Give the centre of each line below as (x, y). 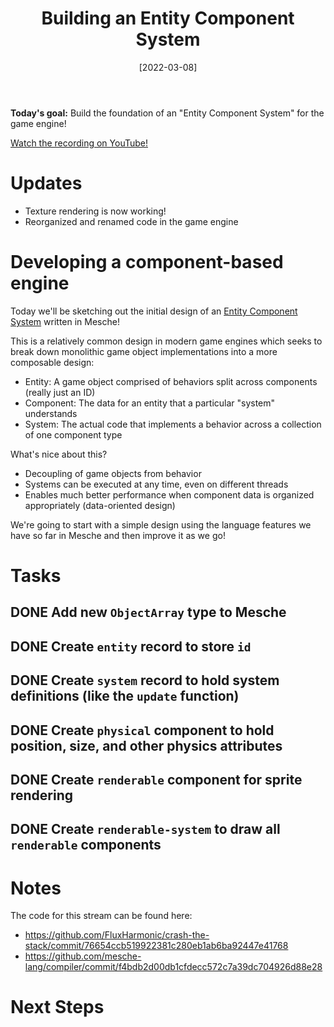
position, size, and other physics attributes (146, 745)
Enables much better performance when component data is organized (169, 494)
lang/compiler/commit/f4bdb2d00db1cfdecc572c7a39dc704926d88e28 (173, 967)
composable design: (52, 362)
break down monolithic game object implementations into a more (144, 351)
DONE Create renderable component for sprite (156, 779)
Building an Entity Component (168, 18)
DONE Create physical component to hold (142, 730)
